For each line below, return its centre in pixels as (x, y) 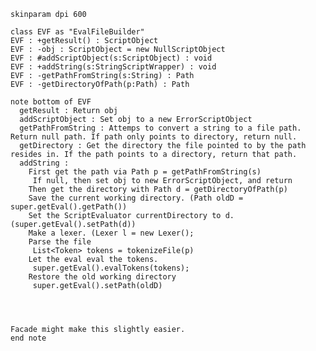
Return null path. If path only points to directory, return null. (154, 137)
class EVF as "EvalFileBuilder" (77, 32)
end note (28, 338)
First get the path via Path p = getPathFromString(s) (145, 172)
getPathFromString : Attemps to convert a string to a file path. (160, 128)
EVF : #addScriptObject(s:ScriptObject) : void (111, 58)
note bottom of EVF (51, 102)
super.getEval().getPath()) (69, 207)
